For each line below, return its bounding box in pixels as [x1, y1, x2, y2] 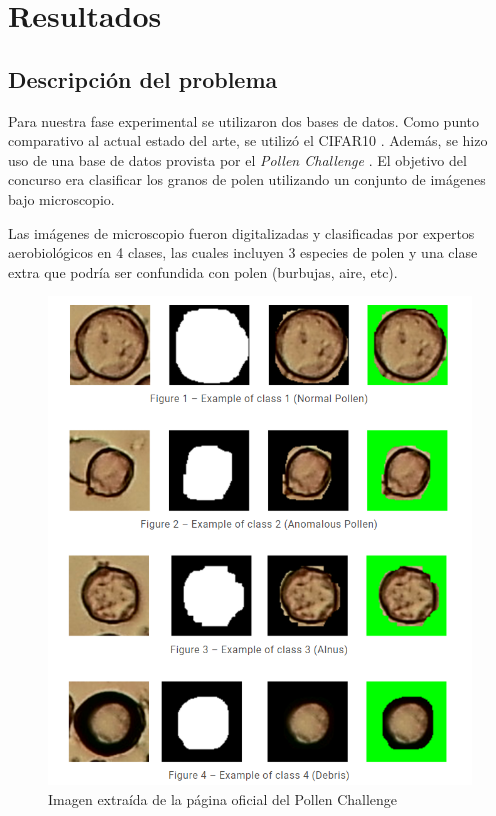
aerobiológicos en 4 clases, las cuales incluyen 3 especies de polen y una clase [8, 242, 478, 263]
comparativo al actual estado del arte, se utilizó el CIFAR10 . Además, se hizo [8, 130, 488, 151]
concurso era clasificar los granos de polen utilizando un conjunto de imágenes [8, 169, 486, 190]
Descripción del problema [8, 63, 278, 94]
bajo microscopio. [8, 188, 115, 209]
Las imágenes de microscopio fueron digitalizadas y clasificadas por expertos [8, 222, 475, 243]
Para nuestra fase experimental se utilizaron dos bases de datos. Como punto [8, 110, 480, 131]
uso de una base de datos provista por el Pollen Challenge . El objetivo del [8, 149, 467, 170]
